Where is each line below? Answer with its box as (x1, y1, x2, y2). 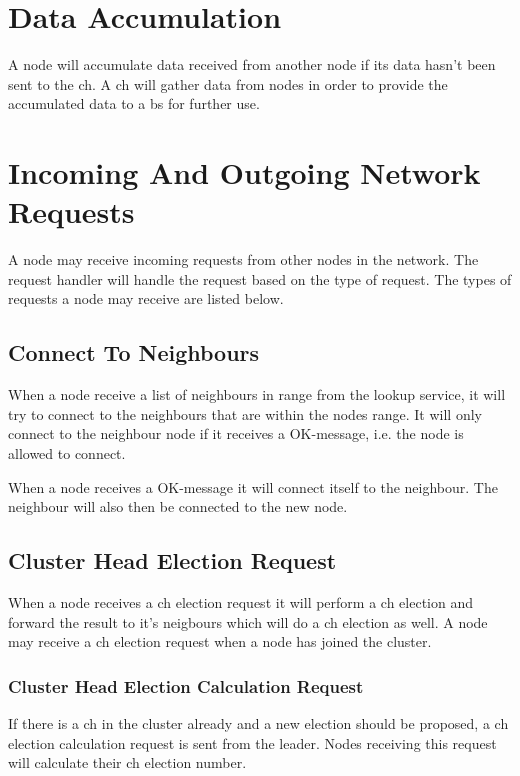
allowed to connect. (8, 442, 126, 463)
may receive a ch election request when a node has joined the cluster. (8, 631, 432, 652)
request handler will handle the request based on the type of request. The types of (8, 268, 512, 289)
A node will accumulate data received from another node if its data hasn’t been (8, 54, 496, 75)
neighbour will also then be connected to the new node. (8, 496, 348, 517)
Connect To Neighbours (8, 337, 260, 368)
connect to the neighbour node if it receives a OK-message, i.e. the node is (8, 423, 464, 444)
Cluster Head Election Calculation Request (8, 673, 364, 698)
